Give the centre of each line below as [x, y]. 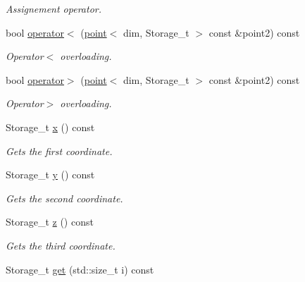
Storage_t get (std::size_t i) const [80, 269]
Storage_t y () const [50, 174]
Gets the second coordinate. [64, 198]
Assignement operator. [54, 8]
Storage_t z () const [50, 222]
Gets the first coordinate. [59, 151]
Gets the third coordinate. [61, 245]
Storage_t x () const [50, 127]
